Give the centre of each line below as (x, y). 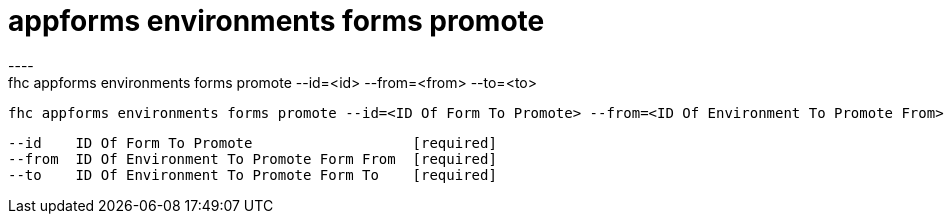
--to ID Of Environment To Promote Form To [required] (252, 174)
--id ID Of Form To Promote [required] (252, 142)
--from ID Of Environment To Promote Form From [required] (252, 158)
